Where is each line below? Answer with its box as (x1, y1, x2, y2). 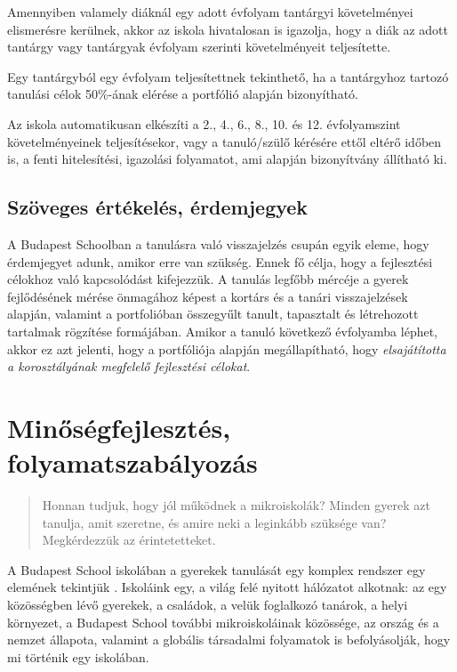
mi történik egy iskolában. (7, 647, 149, 666)
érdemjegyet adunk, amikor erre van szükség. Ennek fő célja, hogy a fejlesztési (7, 252, 433, 271)
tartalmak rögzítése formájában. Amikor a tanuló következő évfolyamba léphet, (7, 321, 438, 340)
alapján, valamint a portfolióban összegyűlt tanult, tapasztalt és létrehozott (7, 304, 419, 323)
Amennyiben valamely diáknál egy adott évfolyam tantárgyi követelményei (7, 3, 413, 20)
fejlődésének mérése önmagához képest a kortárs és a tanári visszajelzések (7, 287, 408, 305)
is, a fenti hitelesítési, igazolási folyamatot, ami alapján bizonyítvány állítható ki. (7, 150, 447, 168)
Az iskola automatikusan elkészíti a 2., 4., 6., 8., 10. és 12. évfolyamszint (7, 114, 401, 133)
